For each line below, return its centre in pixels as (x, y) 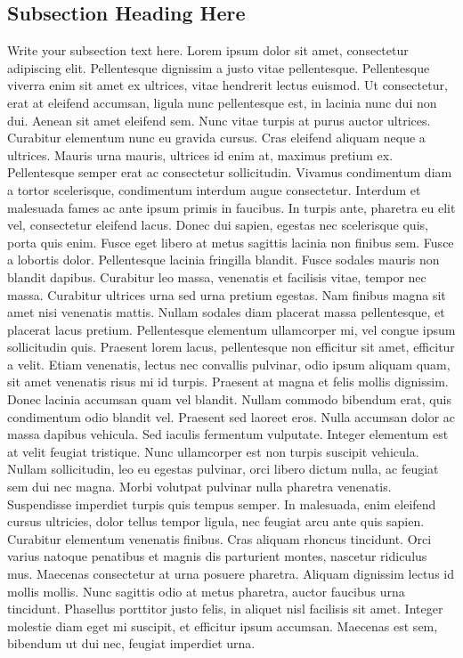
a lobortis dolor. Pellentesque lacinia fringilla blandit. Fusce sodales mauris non (223, 260)
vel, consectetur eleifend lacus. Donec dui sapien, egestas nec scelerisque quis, (218, 225)
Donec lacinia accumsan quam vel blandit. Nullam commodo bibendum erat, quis (229, 399)
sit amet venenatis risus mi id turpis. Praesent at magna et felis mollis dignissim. (228, 382)
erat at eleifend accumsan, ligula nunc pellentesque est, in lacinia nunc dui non (222, 102)
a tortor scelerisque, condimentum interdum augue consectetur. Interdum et (214, 189)
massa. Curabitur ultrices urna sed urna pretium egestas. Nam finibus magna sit (227, 294)
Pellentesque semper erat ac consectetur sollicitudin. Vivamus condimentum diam (230, 172)
